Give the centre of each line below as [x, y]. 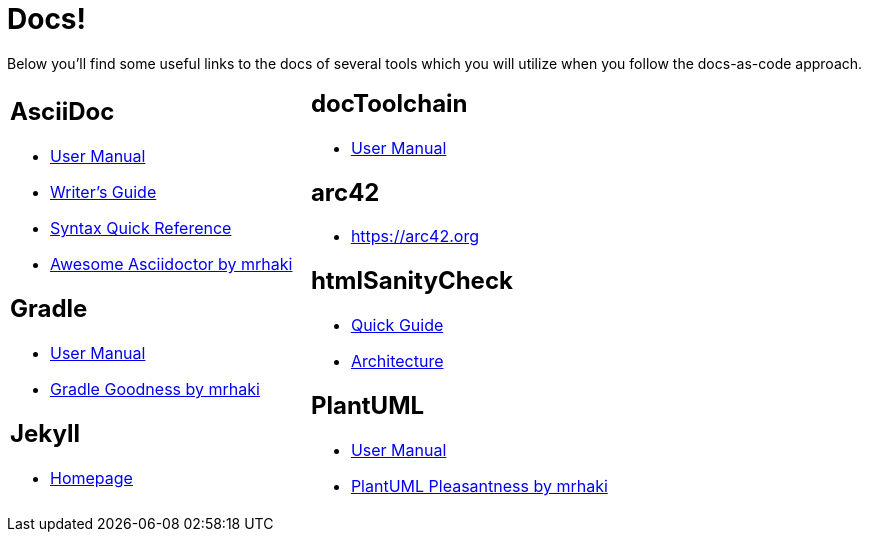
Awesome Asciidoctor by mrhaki [171, 264]
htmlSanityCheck [411, 281]
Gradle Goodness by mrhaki [155, 388]
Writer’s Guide [103, 192]
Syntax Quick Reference [141, 228]
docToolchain [389, 103]
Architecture [397, 361]
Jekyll [45, 433]
